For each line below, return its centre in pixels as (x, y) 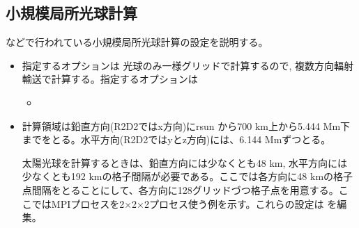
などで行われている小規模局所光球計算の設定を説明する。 (137, 42)
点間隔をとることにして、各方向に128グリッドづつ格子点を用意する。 (180, 189)
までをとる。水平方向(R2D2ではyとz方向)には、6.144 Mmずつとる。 (176, 139)
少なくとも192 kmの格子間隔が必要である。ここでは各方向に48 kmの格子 (188, 176)
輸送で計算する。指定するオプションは (110, 79)
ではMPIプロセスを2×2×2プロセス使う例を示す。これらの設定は (178, 203)
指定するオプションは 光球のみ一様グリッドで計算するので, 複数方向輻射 (188, 65)
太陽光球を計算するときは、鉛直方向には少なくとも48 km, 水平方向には (185, 162)
